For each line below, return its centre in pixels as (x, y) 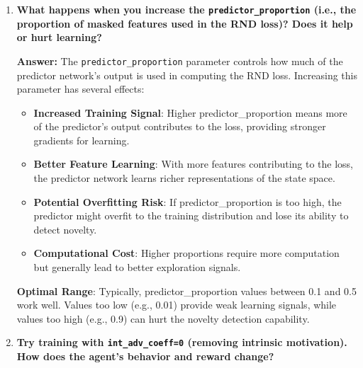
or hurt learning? (59, 37)
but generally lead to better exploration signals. (137, 267)
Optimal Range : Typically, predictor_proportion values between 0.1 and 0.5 (186, 291)
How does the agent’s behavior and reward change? (145, 356)
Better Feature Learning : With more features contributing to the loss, (194, 164)
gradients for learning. (82, 140)
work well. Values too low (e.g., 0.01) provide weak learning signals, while (177, 305)
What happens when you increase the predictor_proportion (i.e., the (186, 9)
